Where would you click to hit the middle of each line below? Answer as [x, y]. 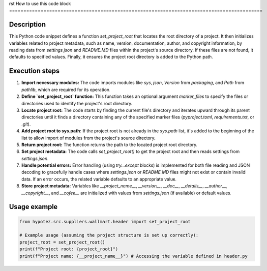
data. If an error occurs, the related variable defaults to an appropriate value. [99, 179]
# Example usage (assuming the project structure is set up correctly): [109, 235]
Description [28, 25]
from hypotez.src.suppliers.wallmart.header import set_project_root [105, 222]
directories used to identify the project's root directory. [77, 103]
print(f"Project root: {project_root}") [69, 249]
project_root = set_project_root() [62, 242]
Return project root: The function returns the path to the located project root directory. [109, 145]
